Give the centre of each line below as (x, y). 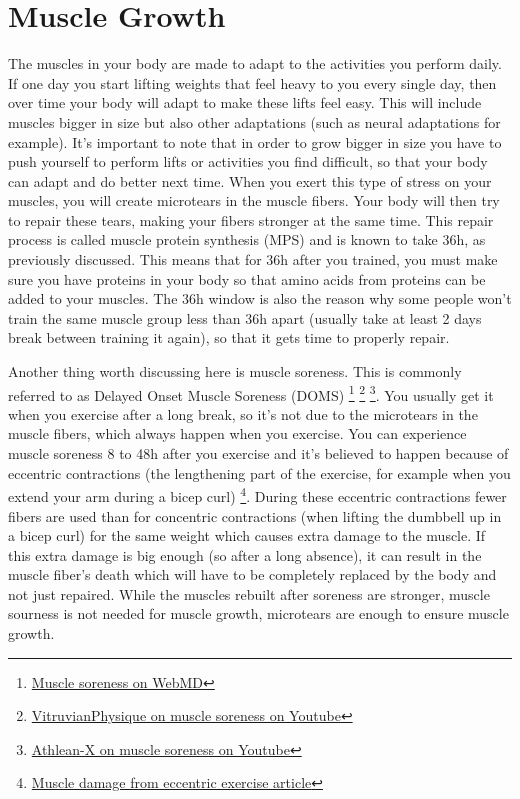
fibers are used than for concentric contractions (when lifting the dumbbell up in (255, 515)
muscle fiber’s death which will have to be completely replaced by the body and (252, 574)
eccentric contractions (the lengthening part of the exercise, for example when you (259, 472)
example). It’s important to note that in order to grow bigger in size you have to (255, 141)
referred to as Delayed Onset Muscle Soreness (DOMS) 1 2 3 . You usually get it (251, 393)
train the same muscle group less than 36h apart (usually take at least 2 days (245, 317)
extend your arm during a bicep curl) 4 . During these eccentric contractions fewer (257, 494)
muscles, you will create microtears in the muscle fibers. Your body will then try (254, 200)
